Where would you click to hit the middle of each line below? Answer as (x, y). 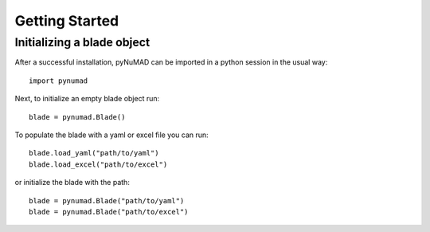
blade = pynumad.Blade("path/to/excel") (109, 212)
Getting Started (67, 21)
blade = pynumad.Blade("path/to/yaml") (107, 201)
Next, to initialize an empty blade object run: (87, 99)
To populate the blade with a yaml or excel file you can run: (111, 135)
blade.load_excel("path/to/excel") (98, 164)
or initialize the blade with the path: (72, 183)
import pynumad (59, 81)
